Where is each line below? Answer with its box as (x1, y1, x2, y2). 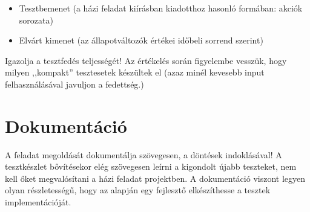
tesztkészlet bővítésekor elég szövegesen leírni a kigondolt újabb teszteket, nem (5, 160, 297, 173)
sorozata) (19, 13, 53, 26)
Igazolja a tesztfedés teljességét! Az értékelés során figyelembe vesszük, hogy (5, 54, 287, 66)
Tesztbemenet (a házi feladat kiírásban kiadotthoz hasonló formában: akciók (19, 2, 303, 14)
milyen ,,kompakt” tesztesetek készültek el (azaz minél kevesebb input (5, 66, 265, 79)
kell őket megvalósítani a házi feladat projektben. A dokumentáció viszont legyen (5, 172, 306, 184)
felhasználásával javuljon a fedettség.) (5, 77, 144, 90)
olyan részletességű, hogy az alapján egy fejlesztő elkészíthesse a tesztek (5, 184, 271, 196)
